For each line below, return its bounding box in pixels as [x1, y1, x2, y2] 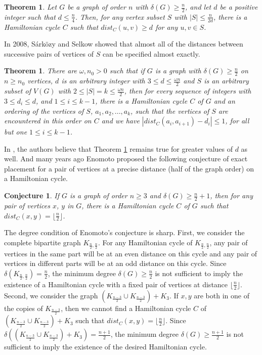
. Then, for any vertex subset [75, 11, 165, 22]
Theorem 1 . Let [4, 2, 57, 12]
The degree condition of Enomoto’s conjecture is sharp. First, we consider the [4, 227, 245, 238]
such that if [109, 65, 145, 76]
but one [4, 126, 27, 137]
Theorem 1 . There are [4, 65, 77, 76]
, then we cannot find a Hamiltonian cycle [61, 302, 191, 313]
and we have [101, 115, 140, 126]
